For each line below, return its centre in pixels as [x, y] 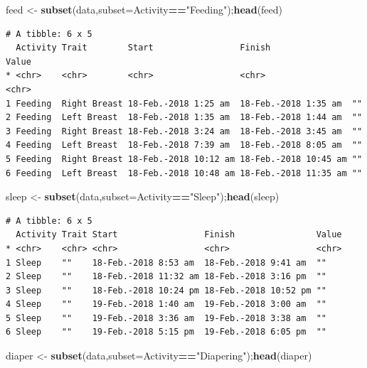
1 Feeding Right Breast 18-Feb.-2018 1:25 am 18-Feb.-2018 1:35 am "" [184, 103]
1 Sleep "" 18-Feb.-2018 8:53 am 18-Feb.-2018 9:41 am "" [166, 263]
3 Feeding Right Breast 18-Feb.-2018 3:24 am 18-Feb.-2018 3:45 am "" [184, 131]
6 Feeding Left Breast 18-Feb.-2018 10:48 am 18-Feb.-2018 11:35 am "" [184, 173]
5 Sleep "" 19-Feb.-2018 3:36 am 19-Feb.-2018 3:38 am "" [166, 318]
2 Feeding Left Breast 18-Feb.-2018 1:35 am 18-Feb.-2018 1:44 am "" [184, 118]
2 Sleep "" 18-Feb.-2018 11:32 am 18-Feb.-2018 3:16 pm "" [166, 277]
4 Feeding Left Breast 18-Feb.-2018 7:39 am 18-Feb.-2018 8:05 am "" [184, 145]
